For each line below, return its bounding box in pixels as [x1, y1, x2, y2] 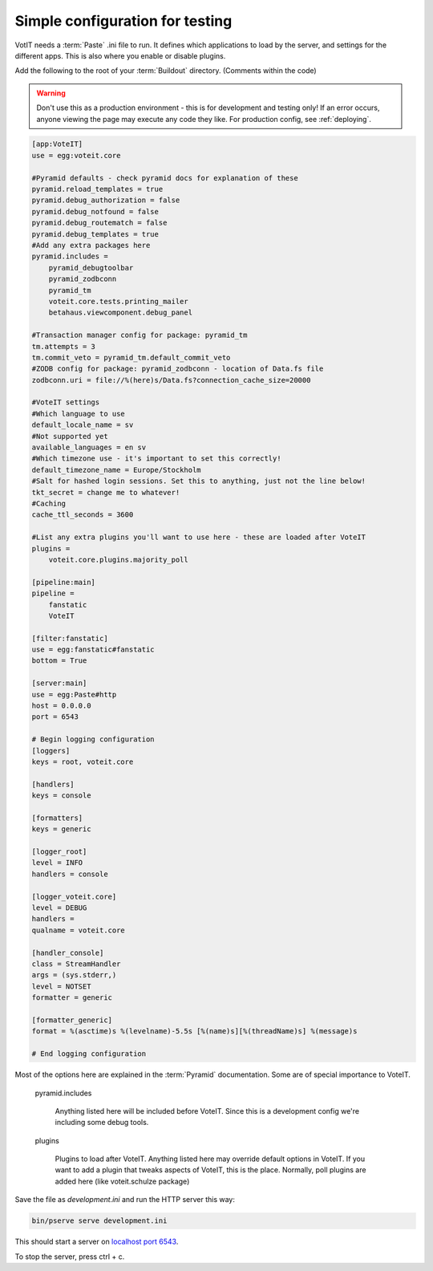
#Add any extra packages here [31, 241, 151, 250]
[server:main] [31, 679, 87, 688]
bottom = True [31, 656, 87, 665]
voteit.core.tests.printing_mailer [48, 297, 188, 306]
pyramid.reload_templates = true [31, 185, 164, 194]
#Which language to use [31, 409, 126, 418]
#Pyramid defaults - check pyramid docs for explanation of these [31, 173, 298, 182]
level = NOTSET [31, 981, 91, 991]
